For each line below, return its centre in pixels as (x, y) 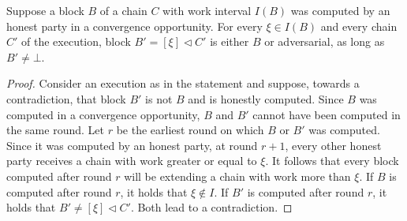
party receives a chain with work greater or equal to (132, 161)
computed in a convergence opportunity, (103, 114)
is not (159, 98)
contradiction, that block (66, 98)
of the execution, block (76, 41)
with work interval (207, 10)
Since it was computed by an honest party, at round (132, 145)
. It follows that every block (332, 161)
